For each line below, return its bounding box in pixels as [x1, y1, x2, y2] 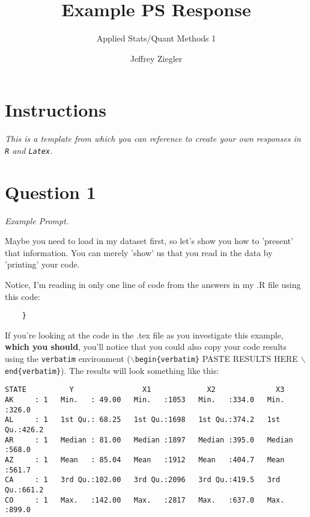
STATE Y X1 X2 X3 [5, 385, 285, 394]
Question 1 [5, 179, 96, 204]
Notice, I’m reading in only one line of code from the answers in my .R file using [5, 278, 301, 290]
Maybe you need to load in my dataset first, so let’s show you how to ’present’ [5, 234, 294, 247]
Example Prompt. [5, 214, 69, 227]
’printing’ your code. [5, 258, 80, 271]
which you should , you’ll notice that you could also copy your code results [5, 340, 287, 353]
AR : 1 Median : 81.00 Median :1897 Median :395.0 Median [5, 435, 293, 444]
